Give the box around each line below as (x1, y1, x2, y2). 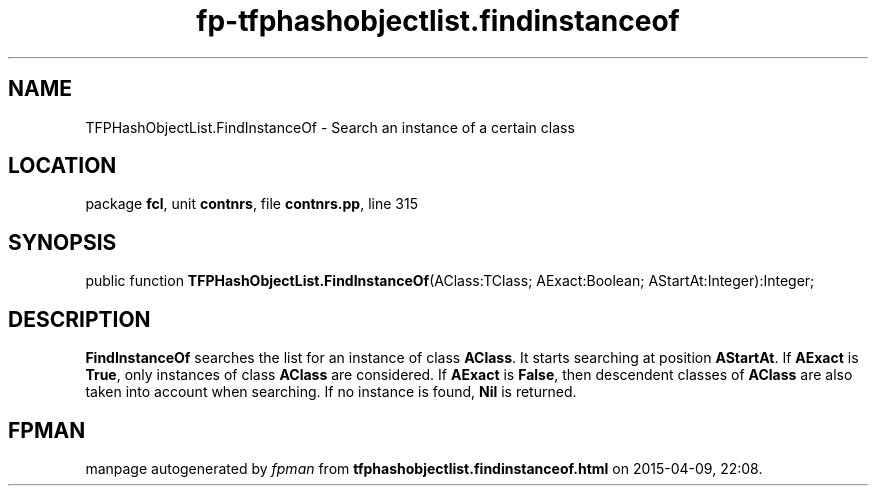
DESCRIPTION (8, 306, 151, 332)
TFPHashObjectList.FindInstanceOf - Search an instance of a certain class (85, 118, 575, 136)
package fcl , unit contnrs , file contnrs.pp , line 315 (85, 195, 418, 213)
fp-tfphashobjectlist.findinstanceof (196, 4, 680, 38)
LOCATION (8, 153, 117, 179)
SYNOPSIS (8, 229, 117, 255)
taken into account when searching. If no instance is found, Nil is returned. (85, 383, 577, 401)
